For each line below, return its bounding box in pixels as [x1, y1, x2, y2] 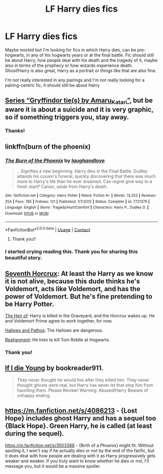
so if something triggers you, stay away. [5, 113, 130, 121]
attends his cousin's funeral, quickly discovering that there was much [16, 173, 156, 179]
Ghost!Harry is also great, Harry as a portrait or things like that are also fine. [5, 67, 157, 74]
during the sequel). [5, 430, 65, 438]
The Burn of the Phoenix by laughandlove [5, 157, 105, 164]
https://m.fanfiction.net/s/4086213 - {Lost [5, 407, 137, 415]
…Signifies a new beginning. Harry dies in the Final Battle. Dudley [16, 168, 148, 174]
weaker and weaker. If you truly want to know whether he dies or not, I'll [5, 458, 149, 464]
